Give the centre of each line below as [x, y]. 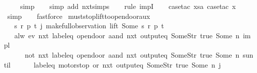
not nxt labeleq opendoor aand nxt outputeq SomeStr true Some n [132, 54]
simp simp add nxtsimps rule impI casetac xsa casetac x [128, 6]
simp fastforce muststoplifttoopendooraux [79, 16]
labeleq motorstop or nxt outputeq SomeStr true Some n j [127, 64]
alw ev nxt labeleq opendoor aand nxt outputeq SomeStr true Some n [127, 35]
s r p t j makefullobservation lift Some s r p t [89, 26]
